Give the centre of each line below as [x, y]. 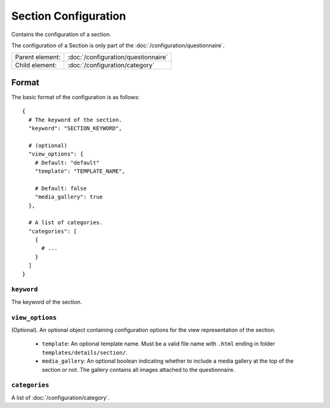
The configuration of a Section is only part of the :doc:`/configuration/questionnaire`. [118, 45]
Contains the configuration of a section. [61, 34]
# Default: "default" [67, 163]
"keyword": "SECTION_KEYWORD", [75, 128]
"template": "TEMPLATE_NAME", [80, 171]
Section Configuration [69, 16]
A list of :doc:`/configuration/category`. [61, 398]
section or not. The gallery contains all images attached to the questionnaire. [138, 369]
